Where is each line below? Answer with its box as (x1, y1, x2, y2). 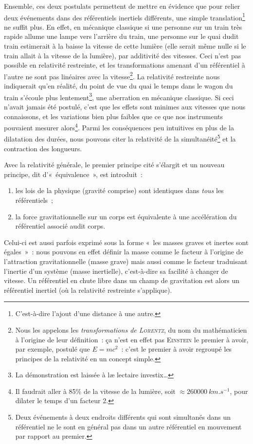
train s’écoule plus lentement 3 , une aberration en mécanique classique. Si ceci (4, 90, 234, 102)
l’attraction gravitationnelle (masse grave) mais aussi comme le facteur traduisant (4, 256, 248, 266)
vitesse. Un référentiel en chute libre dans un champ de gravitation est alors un (4, 275, 239, 285)
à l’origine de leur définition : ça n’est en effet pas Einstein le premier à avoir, (15, 334, 249, 344)
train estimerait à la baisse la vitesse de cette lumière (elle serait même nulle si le (4, 41, 246, 51)
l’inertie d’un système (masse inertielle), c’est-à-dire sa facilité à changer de (4, 266, 228, 276)
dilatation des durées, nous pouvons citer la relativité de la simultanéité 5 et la (4, 132, 236, 143)
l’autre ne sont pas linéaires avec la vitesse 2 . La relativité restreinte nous (4, 70, 220, 81)
